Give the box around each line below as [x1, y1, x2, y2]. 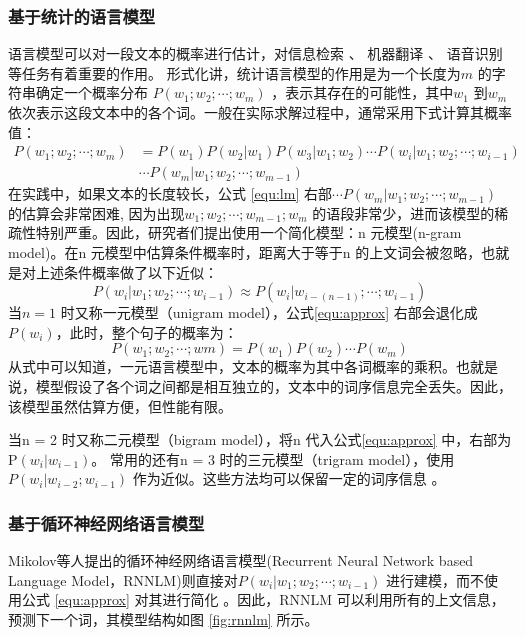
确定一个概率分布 [35, 82, 148, 103]
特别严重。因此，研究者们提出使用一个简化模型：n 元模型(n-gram [35, 222, 462, 243]
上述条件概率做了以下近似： [35, 261, 218, 282]
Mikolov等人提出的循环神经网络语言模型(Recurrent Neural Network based [8, 550, 474, 571]
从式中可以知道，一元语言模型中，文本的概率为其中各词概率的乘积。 [8, 356, 456, 377]
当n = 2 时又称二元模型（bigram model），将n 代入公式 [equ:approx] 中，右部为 [8, 429, 512, 450]
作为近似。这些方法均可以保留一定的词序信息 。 [132, 468, 446, 489]
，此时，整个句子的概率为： [55, 321, 238, 342]
